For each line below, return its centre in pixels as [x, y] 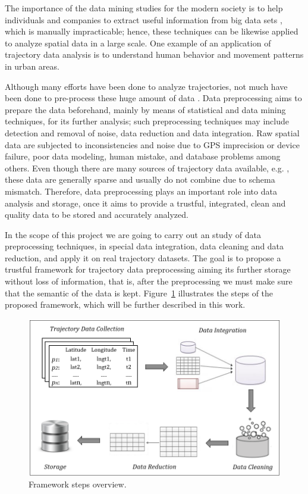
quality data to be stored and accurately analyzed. [97, 215]
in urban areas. [32, 66]
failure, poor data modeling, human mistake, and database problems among [143, 156]
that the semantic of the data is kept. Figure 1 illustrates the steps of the [139, 293]
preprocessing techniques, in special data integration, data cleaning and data [144, 246]
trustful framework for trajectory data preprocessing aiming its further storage [148, 269]
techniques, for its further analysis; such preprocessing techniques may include [147, 121]
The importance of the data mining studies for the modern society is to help [144, 8]
